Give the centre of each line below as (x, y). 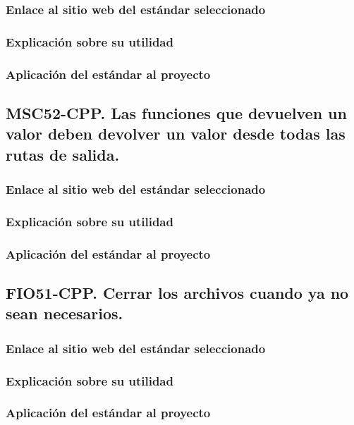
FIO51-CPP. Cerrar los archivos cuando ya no (177, 293)
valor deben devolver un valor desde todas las (176, 134)
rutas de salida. (63, 154)
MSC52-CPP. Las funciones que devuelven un (176, 112)
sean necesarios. (65, 313)
